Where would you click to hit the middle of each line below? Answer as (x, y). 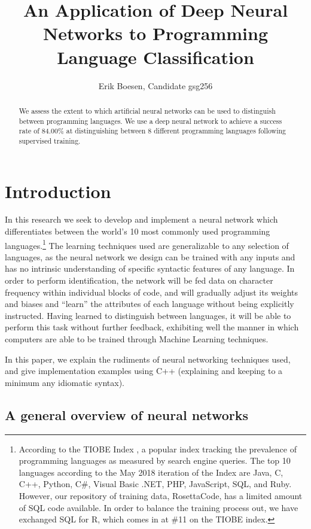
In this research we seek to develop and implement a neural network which (141, 219)
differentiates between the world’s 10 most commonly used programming (138, 231)
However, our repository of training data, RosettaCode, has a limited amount (161, 495)
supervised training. (50, 140)
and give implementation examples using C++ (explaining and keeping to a (144, 371)
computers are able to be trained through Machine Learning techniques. (137, 339)
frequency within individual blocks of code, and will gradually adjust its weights (152, 292)
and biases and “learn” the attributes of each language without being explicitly (150, 304)
